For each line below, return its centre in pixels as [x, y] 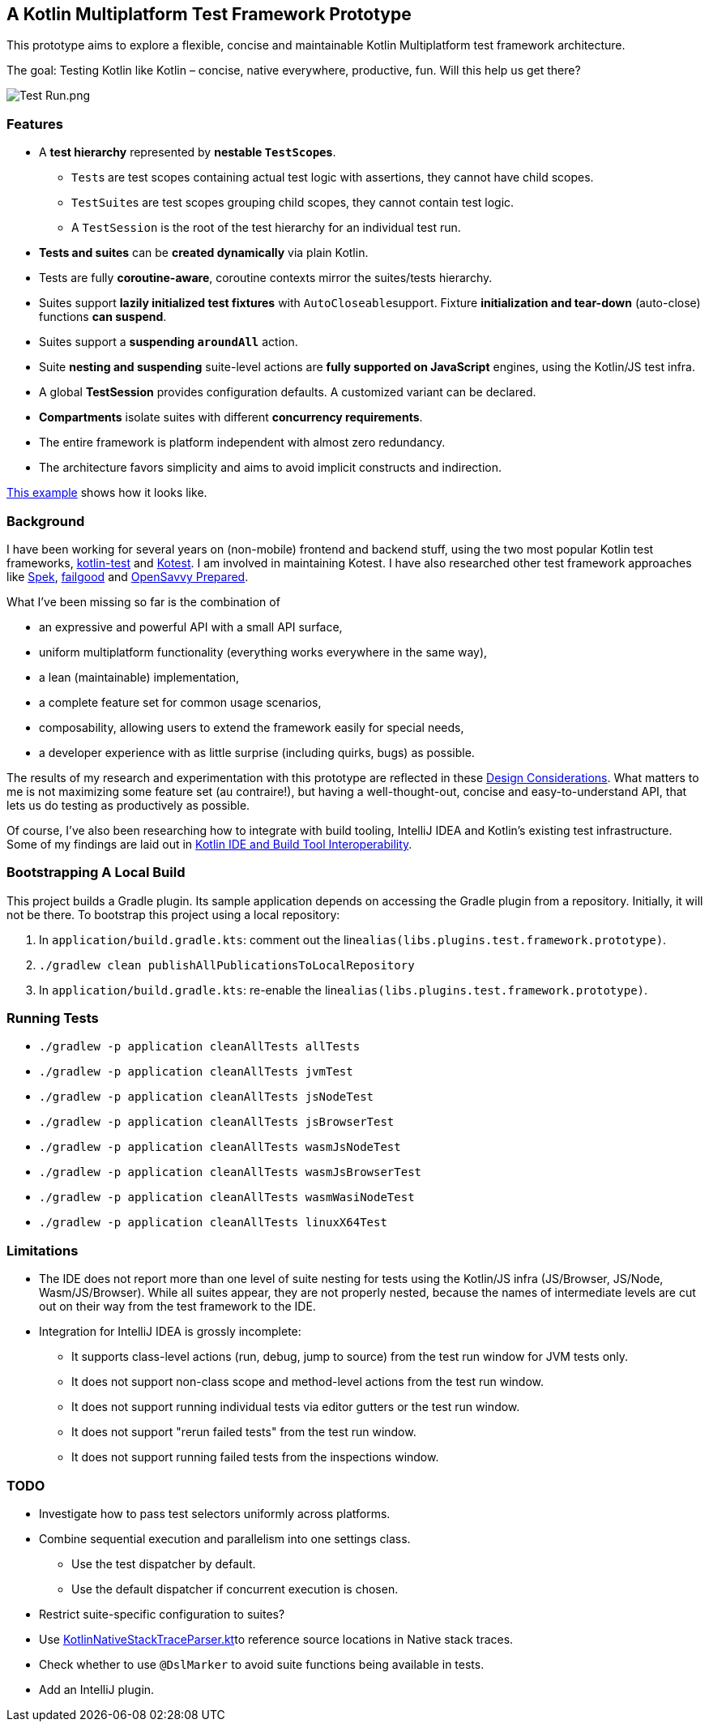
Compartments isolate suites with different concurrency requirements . [231, 417]
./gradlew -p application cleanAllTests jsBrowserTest [217, 1122]
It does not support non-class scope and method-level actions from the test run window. [308, 1382]
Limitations [43, 1250]
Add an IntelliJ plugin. [97, 1689]
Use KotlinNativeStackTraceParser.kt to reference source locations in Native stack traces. [276, 1639]
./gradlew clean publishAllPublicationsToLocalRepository [227, 965]
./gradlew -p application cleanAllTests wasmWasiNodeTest [227, 1198]
